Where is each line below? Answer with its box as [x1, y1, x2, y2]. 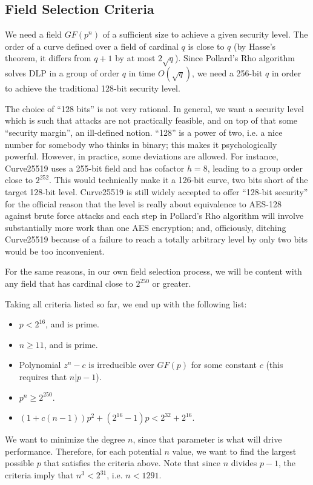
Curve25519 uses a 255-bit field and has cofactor [5, 161, 185, 174]
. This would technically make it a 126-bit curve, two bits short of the [49, 173, 308, 186]
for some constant [191, 358, 257, 371]
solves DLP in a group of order [5, 67, 120, 79]
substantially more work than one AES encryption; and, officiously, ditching [5, 221, 286, 233]
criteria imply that [5, 469, 74, 481]
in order [271, 67, 301, 79]
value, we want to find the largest [172, 444, 297, 457]
